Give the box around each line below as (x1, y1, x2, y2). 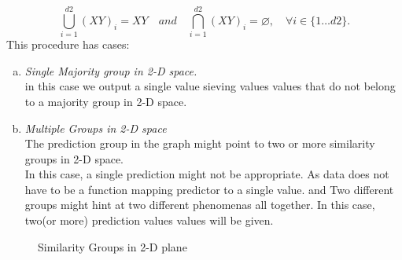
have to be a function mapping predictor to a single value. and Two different (24, 181, 394, 197)
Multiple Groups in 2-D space (24, 119, 167, 136)
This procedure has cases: (6, 36, 130, 53)
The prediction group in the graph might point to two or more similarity (24, 135, 375, 152)
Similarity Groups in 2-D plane (38, 238, 187, 255)
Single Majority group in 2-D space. (24, 62, 197, 79)
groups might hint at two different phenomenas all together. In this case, (24, 196, 375, 213)
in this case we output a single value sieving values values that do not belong (24, 78, 396, 94)
